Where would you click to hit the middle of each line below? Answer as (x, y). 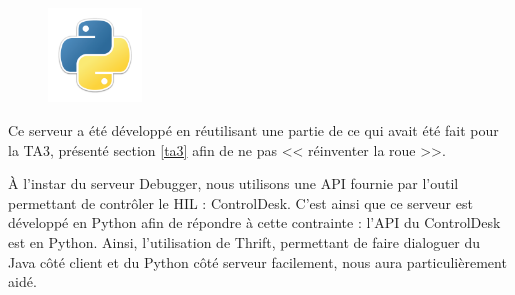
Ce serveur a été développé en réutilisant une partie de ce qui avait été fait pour (253, 130)
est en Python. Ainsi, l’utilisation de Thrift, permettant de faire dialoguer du (244, 242)
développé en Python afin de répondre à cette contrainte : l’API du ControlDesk (254, 222)
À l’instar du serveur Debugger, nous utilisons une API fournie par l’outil (233, 183)
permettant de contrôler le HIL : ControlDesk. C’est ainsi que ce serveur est (240, 202)
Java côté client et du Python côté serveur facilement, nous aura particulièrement (257, 261)
